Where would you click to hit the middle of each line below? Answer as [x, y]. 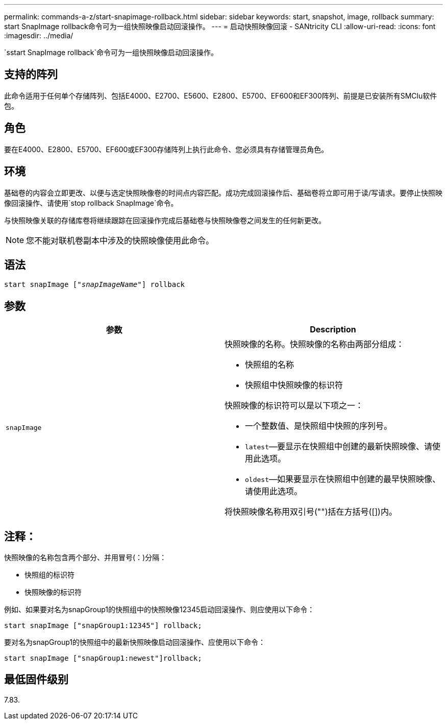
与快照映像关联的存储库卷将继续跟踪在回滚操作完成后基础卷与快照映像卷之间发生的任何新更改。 [165, 220]
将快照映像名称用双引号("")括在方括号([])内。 [311, 512]
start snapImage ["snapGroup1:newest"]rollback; [103, 658]
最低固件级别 [36, 680]
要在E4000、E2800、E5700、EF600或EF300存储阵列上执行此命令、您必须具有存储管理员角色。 [166, 149]
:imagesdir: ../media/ [39, 35]
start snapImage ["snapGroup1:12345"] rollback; [103, 626]
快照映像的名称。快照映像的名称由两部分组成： [315, 344]
